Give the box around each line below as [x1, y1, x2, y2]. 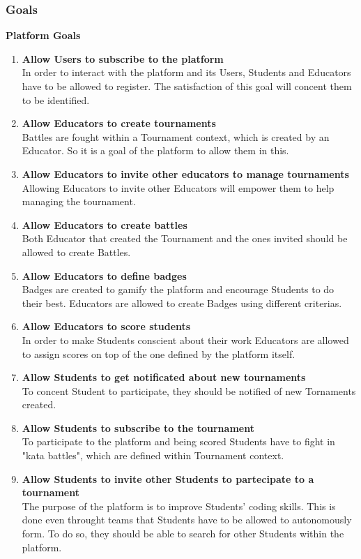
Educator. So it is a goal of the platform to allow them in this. [22, 143, 289, 158]
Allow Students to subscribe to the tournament [22, 420, 254, 435]
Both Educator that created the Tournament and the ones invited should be [22, 231, 348, 246]
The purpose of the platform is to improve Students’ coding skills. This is [22, 498, 336, 513]
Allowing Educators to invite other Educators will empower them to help [22, 180, 335, 195]
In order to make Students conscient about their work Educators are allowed [22, 332, 349, 347]
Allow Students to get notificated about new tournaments [22, 370, 306, 385]
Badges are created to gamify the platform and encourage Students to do [22, 282, 335, 297]
